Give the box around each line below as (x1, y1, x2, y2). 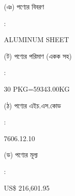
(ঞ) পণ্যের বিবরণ (4, 1, 44, 11)
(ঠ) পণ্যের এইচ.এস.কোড (4, 100, 61, 110)
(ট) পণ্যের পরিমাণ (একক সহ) (4, 50, 72, 61)
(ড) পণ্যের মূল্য (4, 149, 38, 160)
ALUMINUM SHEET (4, 34, 69, 45)
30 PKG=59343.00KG (4, 83, 70, 94)
